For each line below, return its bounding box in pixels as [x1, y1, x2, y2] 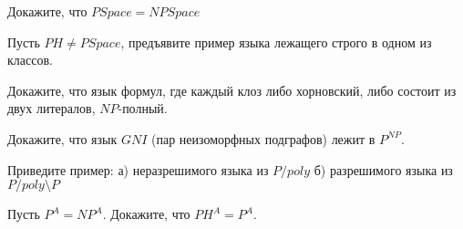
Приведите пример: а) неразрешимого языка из [7, 160, 269, 179]
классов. [7, 50, 53, 69]
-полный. [118, 99, 168, 118]
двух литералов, [7, 99, 96, 118]
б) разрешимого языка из [314, 160, 453, 179]
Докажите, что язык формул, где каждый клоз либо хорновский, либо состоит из [7, 80, 457, 99]
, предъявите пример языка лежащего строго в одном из [120, 32, 432, 51]
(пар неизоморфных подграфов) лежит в [150, 129, 376, 148]
